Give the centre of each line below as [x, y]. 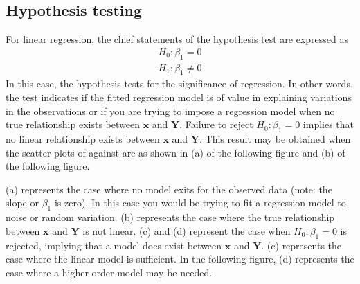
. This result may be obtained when [275, 139]
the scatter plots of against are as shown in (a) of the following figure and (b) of [175, 152]
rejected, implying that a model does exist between [114, 245]
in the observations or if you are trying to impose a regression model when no [170, 110]
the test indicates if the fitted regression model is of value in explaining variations [179, 97]
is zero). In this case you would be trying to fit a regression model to [200, 203]
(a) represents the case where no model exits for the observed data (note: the [169, 189]
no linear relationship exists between [83, 139]
